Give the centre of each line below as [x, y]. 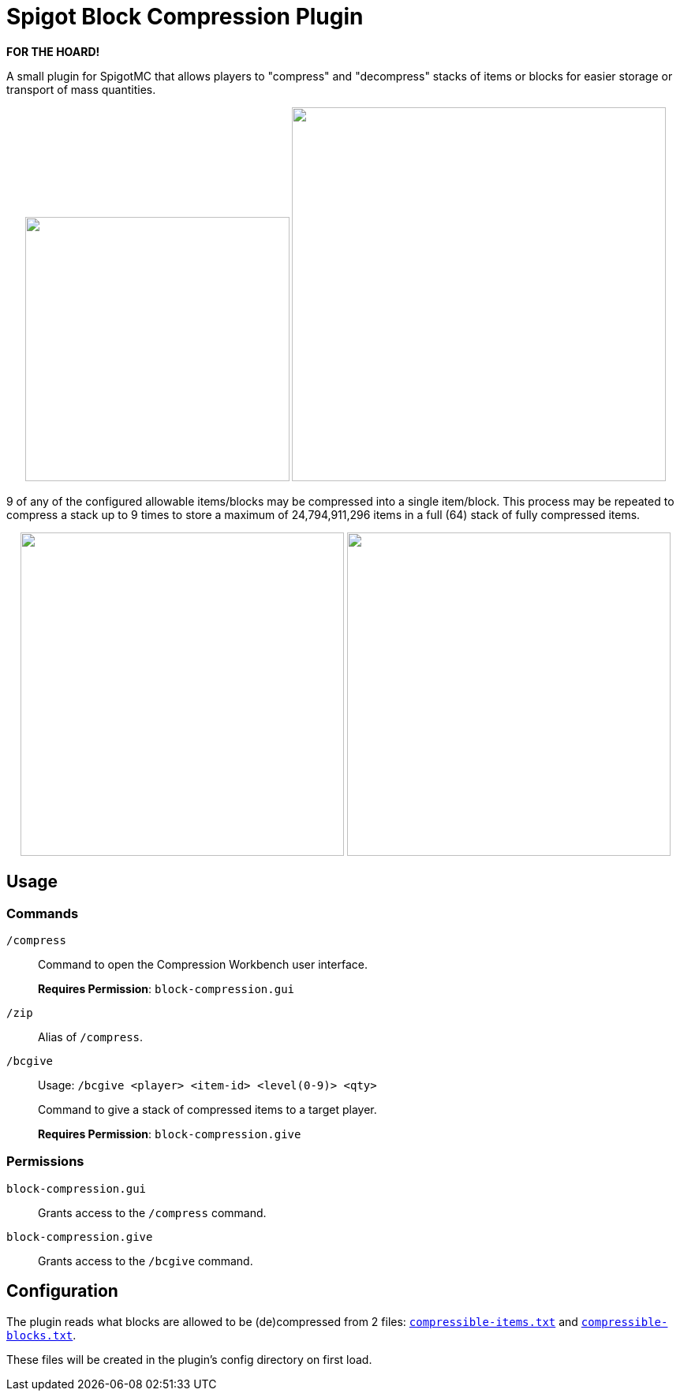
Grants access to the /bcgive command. [146, 1261]
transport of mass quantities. [81, 89]
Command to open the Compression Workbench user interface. [203, 964]
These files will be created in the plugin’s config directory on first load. [189, 1359]
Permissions [45, 1162]
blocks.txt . [41, 1335]
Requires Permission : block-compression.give [170, 1134]
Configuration [62, 1291]
